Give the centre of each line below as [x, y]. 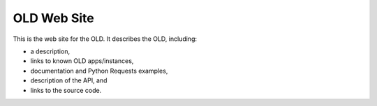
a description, [50, 51]
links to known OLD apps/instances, [82, 61]
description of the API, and [69, 80]
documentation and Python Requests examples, [99, 71]
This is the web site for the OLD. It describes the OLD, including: [105, 39]
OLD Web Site [53, 18]
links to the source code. [66, 90]
